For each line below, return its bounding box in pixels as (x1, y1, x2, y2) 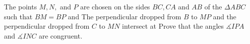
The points (4, 1, 37, 11)
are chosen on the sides (80, 1, 150, 11)
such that (4, 11, 33, 21)
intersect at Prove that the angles (122, 21, 224, 31)
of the (204, 1, 222, 11)
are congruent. (39, 30, 82, 41)
